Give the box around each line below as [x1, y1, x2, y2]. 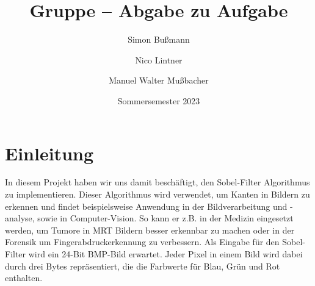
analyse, [5, 212, 35, 224]
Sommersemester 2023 [117, 94, 200, 107]
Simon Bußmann [128, 33, 190, 46]
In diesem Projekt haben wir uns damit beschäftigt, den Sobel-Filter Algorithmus [5, 176, 310, 188]
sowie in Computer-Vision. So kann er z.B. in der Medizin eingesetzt [37, 212, 294, 224]
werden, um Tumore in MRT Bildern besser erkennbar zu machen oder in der [5, 223, 295, 236]
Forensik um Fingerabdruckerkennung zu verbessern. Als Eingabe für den [5, 235, 280, 248]
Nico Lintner [135, 53, 183, 66]
